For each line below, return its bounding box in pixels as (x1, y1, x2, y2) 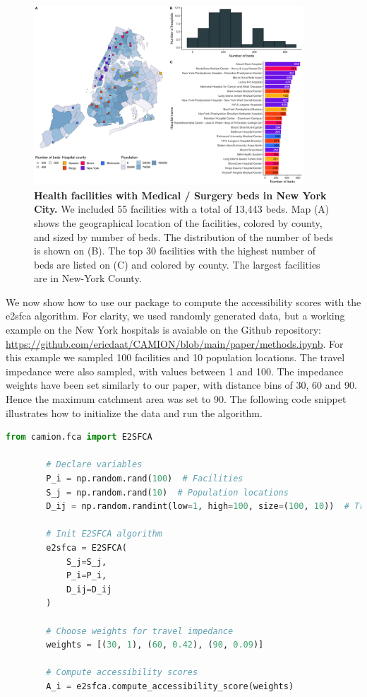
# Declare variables (46, 459, 143, 470)
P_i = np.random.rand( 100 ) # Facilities (46, 474, 243, 484)
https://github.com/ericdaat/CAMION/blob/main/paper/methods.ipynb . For (6, 336, 344, 351)
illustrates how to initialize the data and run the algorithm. (6, 405, 263, 420)
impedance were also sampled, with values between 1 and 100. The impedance (6, 363, 344, 378)
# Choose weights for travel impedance (46, 626, 234, 636)
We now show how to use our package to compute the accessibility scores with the (6, 294, 361, 309)
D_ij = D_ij (66, 584, 112, 594)
